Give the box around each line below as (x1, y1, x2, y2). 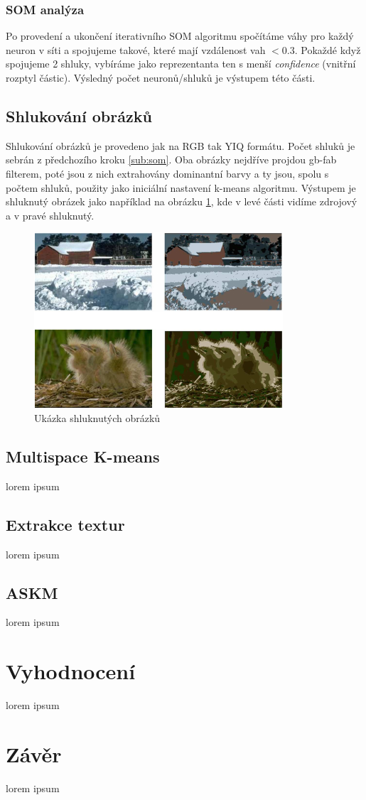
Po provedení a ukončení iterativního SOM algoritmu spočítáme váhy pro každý (6, 28, 354, 43)
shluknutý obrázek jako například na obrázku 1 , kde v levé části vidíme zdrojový (6, 194, 357, 209)
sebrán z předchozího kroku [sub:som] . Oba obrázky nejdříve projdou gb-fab (6, 152, 337, 167)
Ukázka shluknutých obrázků (34, 410, 161, 425)
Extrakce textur (6, 513, 125, 535)
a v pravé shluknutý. (6, 207, 95, 222)
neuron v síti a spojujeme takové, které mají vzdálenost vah (6, 42, 266, 57)
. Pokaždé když (294, 42, 361, 57)
